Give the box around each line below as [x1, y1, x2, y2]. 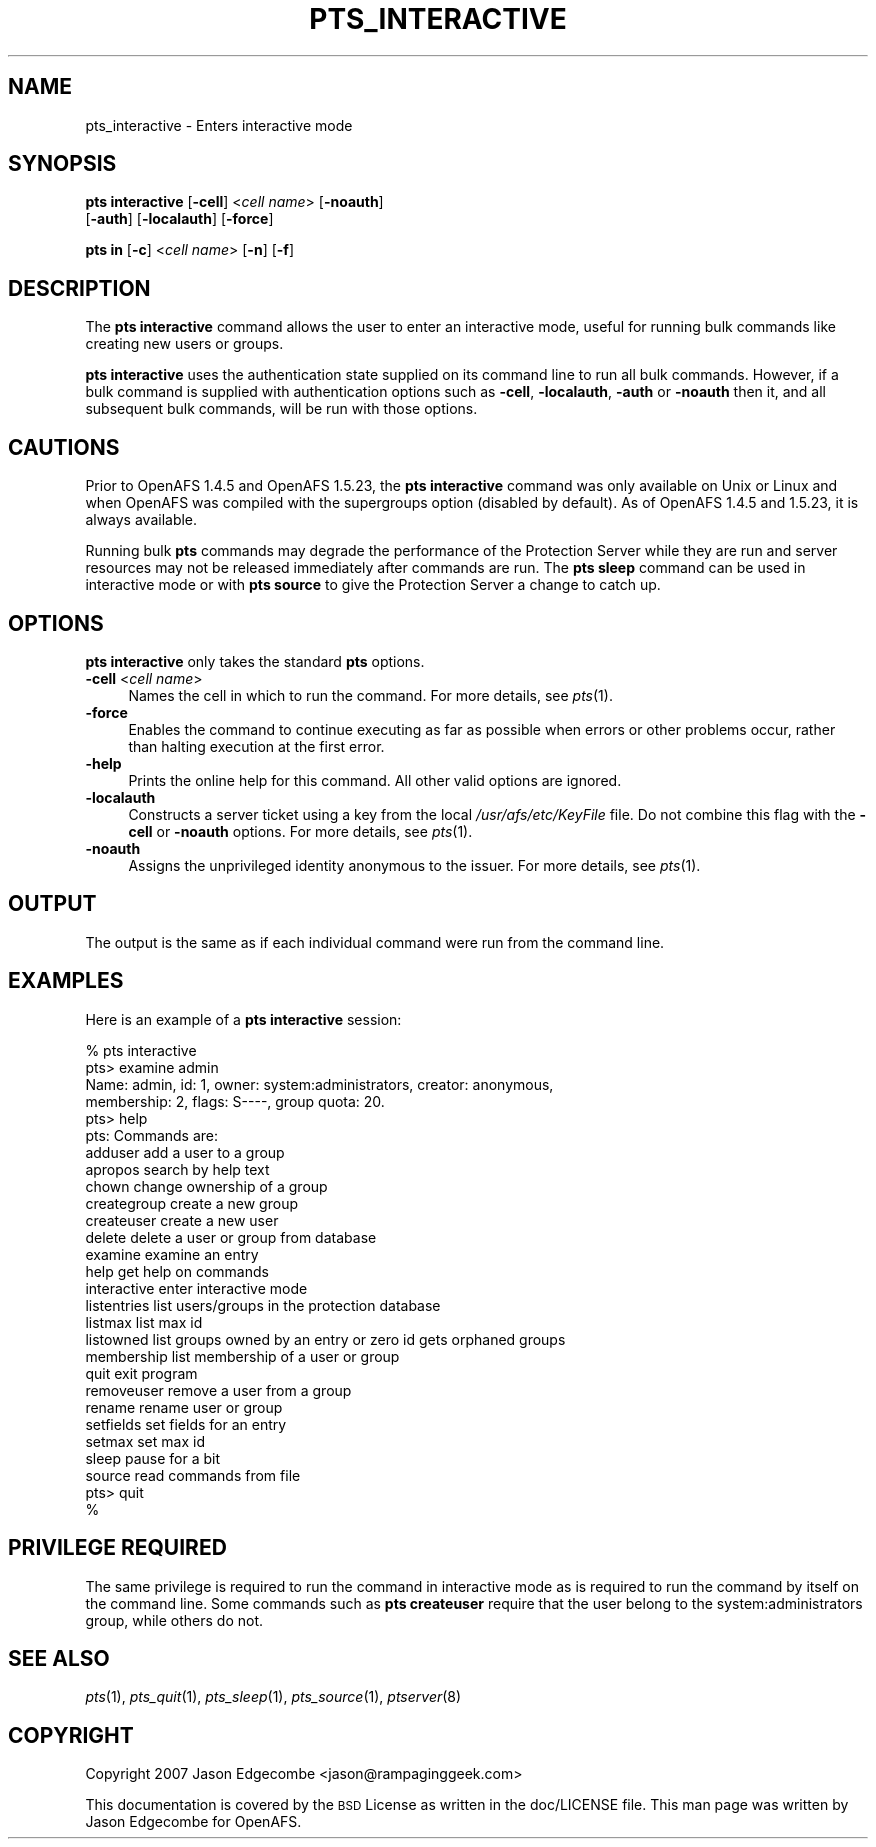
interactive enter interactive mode [85, 1279, 308, 1297]
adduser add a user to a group [85, 1143, 285, 1161]
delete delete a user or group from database [85, 1228, 377, 1246]
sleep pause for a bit [85, 1449, 221, 1467]
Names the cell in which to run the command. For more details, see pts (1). [128, 686, 613, 704]
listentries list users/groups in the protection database [85, 1296, 441, 1314]
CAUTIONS [8, 434, 120, 460]
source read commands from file [85, 1466, 301, 1484]
